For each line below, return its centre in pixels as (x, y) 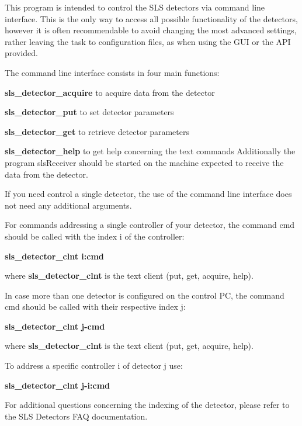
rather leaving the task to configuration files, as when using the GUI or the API (148, 41)
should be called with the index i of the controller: (95, 236)
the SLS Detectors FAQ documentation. (76, 416)
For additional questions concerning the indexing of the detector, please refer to (147, 405)
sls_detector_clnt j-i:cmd (58, 385)
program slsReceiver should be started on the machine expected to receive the (144, 162)
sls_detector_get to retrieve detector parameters (97, 131)
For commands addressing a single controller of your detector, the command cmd (150, 225)
